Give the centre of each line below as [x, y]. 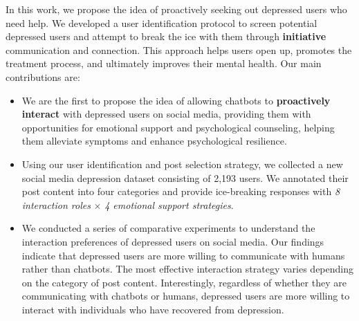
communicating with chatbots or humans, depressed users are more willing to [186, 296]
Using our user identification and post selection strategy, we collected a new [182, 164]
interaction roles [56, 204]
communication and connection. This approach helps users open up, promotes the [179, 49]
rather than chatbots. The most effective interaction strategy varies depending [188, 269]
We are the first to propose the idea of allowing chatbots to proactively [176, 100]
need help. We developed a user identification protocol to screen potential [162, 22]
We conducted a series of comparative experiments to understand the [168, 228]
